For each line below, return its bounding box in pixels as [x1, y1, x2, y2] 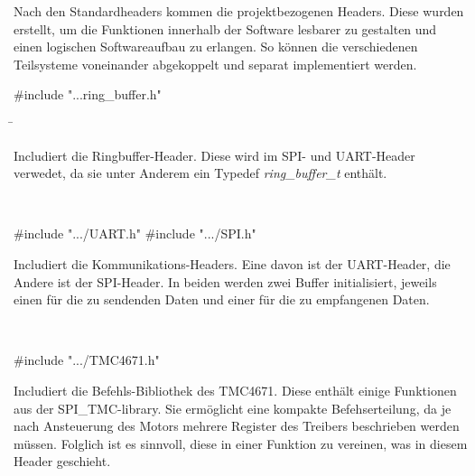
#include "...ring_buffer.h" [14, 85, 162, 104]
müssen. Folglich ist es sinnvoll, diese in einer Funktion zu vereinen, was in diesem [14, 434, 468, 453]
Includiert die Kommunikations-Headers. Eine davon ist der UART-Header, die [14, 254, 451, 273]
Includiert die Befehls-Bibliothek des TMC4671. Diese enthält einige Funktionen [14, 380, 457, 399]
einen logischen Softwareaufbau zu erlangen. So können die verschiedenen [14, 37, 418, 56]
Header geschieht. [14, 452, 111, 471]
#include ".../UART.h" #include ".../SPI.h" [14, 224, 256, 243]
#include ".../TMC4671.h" [14, 350, 160, 369]
